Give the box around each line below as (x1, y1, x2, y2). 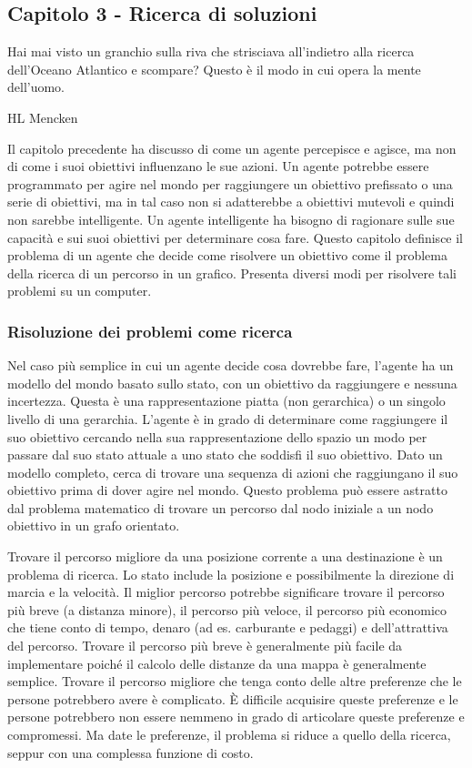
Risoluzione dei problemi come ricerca (7, 319, 293, 342)
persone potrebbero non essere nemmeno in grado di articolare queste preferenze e (7, 707, 465, 726)
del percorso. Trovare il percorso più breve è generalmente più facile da (7, 636, 403, 655)
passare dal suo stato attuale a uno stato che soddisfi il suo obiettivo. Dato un (7, 445, 443, 464)
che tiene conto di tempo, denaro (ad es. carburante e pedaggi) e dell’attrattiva (7, 618, 448, 637)
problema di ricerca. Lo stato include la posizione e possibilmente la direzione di (7, 564, 455, 583)
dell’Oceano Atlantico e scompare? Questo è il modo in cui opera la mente (7, 59, 421, 78)
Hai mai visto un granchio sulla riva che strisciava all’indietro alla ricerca (7, 42, 415, 61)
